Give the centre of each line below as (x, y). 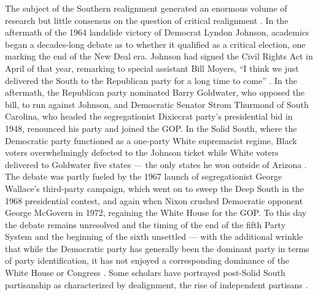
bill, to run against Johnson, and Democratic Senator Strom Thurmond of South (157, 104)
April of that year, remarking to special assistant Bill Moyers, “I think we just (152, 68)
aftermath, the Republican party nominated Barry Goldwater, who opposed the (155, 92)
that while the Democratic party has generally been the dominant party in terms (157, 248)
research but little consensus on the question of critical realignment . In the (147, 20)
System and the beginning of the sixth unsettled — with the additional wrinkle (154, 236)
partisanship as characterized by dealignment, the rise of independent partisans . (157, 284)
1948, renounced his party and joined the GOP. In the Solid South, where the (151, 128)
